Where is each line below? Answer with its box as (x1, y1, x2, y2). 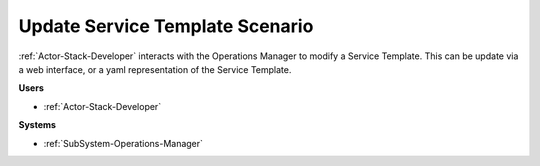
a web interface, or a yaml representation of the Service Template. (18, 63, 292, 75)
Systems (18, 119, 57, 131)
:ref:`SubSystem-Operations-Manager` (43, 137, 204, 149)
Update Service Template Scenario (18, 15, 314, 37)
